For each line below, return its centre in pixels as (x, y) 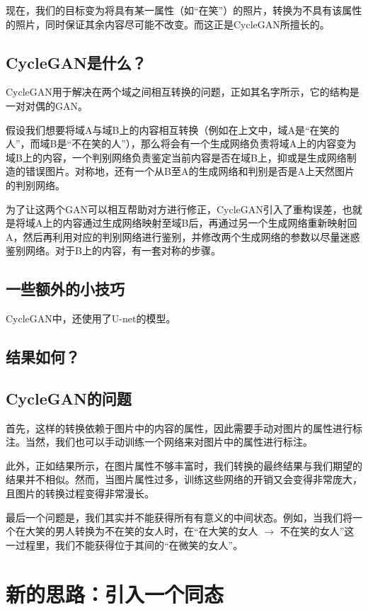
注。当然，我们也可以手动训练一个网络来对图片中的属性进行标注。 (159, 442)
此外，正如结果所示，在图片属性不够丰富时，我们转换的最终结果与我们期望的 (184, 465)
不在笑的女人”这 (317, 531)
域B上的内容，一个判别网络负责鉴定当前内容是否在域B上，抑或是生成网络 (176, 157)
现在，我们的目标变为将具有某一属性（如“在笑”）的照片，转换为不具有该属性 (184, 10)
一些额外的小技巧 (65, 289)
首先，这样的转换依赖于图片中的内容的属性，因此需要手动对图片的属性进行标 (184, 428)
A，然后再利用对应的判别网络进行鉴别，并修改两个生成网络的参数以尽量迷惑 (183, 236)
